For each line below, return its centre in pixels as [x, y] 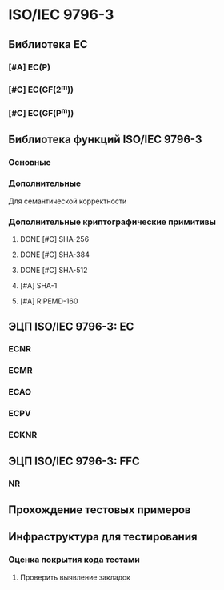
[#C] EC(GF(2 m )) [41, 89]
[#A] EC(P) [30, 67]
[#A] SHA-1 [38, 286]
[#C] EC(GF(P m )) [41, 112]
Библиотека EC [48, 44]
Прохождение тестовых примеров [100, 510]
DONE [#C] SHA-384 [54, 255]
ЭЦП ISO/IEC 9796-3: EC [71, 326]
